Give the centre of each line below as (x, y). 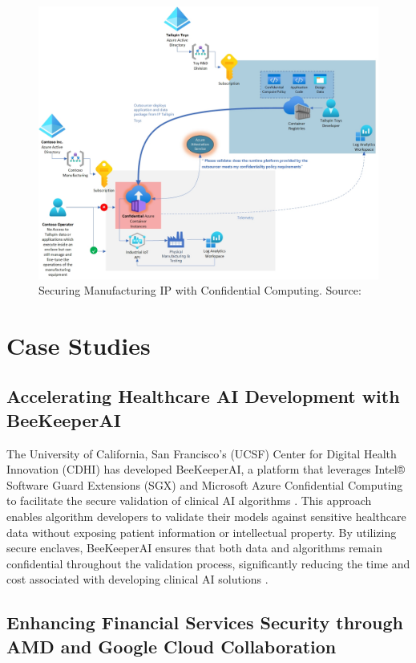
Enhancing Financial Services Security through (205, 622)
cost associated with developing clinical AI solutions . (137, 579)
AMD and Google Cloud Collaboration (172, 646)
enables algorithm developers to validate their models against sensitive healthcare (206, 517)
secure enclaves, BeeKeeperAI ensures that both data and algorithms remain (194, 548)
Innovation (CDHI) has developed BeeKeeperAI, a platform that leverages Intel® (206, 469)
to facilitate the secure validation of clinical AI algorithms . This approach (189, 500)
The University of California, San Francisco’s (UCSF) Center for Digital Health (202, 453)
